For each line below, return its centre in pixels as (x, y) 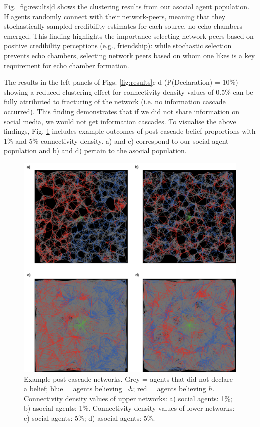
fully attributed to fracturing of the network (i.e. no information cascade (115, 102)
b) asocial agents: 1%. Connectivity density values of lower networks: (129, 408)
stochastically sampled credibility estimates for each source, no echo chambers (123, 26)
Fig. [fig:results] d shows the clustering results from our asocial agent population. (127, 6)
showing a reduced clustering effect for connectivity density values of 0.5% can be (129, 92)
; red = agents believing (170, 389)
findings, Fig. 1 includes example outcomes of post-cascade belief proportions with (130, 131)
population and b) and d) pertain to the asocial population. (95, 151)
